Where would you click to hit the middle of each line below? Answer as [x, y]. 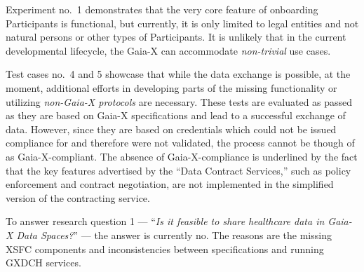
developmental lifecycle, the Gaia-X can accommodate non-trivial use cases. [168, 50]
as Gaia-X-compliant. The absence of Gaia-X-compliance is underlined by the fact [182, 156]
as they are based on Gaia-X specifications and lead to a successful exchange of [176, 115]
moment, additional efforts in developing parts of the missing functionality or [171, 87]
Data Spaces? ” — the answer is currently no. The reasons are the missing [174, 234]
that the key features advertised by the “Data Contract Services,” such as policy [178, 170]
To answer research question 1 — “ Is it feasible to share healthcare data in [165, 221]
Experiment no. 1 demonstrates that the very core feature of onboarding [162, 9]
